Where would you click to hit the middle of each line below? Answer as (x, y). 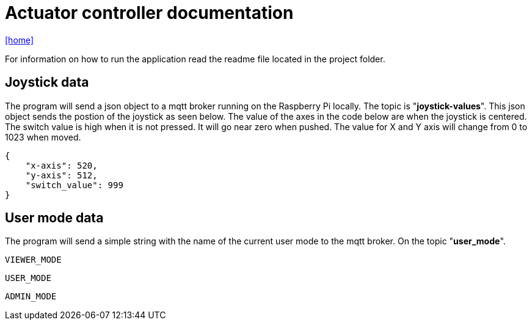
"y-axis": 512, (61, 175)
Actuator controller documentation (149, 13)
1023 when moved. (43, 137)
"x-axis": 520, (61, 165)
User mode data (54, 218)
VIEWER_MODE (33, 260)
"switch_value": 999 (74, 185)
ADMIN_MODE (31, 297)
